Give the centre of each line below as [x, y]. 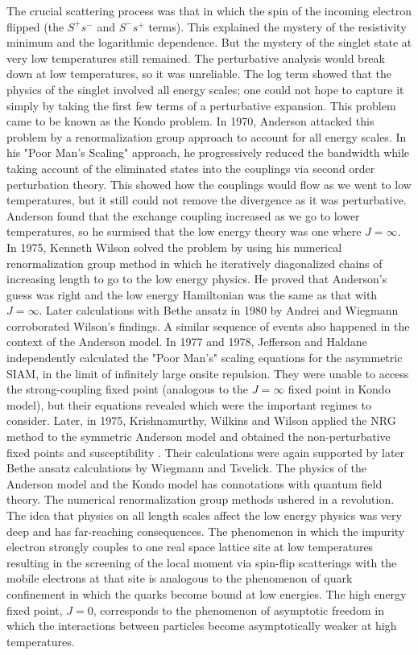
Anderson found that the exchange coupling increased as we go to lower [183, 215]
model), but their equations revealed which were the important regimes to [189, 404]
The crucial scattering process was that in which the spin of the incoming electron [209, 10]
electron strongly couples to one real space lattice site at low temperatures [190, 547]
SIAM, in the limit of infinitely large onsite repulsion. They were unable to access [208, 373]
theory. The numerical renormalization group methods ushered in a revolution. [201, 499]
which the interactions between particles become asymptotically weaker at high [202, 626]
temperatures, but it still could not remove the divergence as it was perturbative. [207, 200]
